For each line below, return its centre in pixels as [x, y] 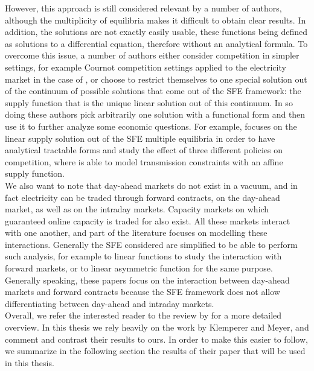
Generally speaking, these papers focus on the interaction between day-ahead [147, 280]
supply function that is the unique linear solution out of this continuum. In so [149, 102]
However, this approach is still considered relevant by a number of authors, [143, 8]
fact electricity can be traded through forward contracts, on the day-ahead [143, 197]
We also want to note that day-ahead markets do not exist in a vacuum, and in [151, 185]
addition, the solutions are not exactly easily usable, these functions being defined [156, 32]
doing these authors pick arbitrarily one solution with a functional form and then [155, 114]
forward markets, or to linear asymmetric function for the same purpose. [139, 268]
